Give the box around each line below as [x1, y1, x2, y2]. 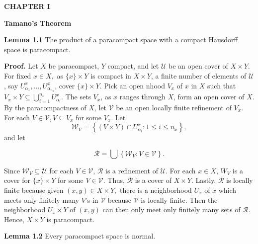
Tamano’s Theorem [4, 17, 72, 28]
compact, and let [107, 61, 159, 71]
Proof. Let [4, 61, 38, 71]
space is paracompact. [4, 44, 71, 54]
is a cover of [135, 175, 172, 185]
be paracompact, [48, 61, 99, 71]
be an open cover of [169, 61, 228, 71]
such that [207, 80, 236, 90]
